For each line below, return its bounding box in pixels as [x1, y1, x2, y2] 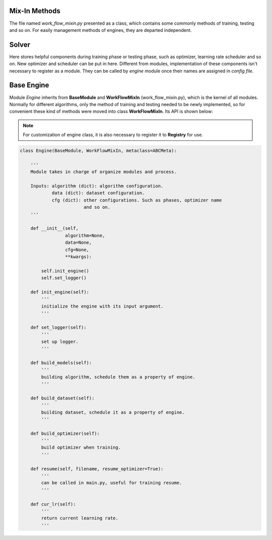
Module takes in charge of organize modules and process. [30, 169, 177, 175]
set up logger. [41, 338, 79, 345]
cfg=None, [64, 247, 89, 253]
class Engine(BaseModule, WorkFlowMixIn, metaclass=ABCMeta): [20, 148, 177, 154]
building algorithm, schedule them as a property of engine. [41, 374, 195, 380]
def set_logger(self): [30, 324, 87, 330]
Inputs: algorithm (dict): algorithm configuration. [30, 183, 164, 189]
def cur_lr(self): [30, 501, 76, 507]
